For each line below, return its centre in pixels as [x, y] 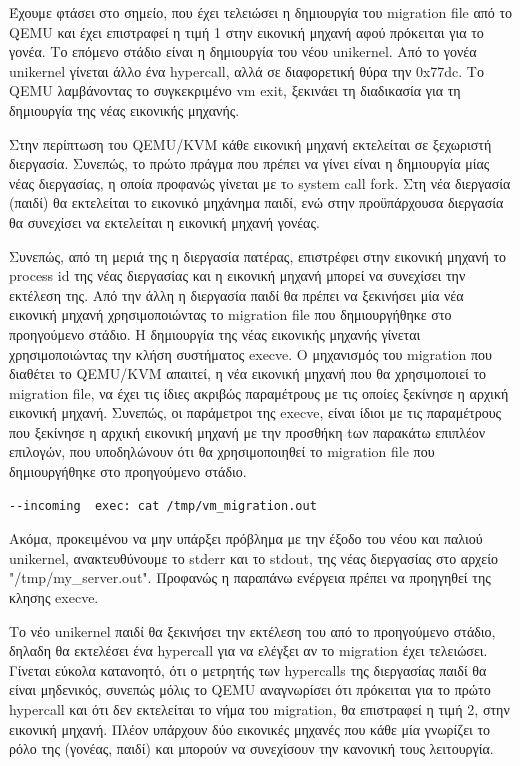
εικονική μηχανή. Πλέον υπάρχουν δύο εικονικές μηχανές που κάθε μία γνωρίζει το [250, 728]
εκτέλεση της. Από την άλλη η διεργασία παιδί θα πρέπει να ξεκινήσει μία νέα [236, 294]
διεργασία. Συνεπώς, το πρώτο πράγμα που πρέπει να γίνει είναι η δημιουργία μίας [249, 163]
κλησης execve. [54, 597]
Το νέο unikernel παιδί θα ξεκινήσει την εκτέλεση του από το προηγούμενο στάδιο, [252, 630]
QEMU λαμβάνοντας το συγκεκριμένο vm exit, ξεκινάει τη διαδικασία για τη [235, 90]
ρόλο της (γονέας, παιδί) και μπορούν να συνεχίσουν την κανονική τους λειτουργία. [251, 748]
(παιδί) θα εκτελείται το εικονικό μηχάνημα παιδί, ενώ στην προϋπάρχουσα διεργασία [256, 202]
